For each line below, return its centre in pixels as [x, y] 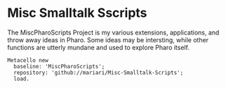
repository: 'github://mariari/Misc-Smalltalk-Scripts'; [99, 73]
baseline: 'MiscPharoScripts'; [59, 66]
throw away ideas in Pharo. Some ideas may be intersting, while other [108, 39]
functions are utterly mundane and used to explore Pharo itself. [98, 47]
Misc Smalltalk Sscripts [77, 13]
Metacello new [28, 60]
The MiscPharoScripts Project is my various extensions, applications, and [113, 32]
